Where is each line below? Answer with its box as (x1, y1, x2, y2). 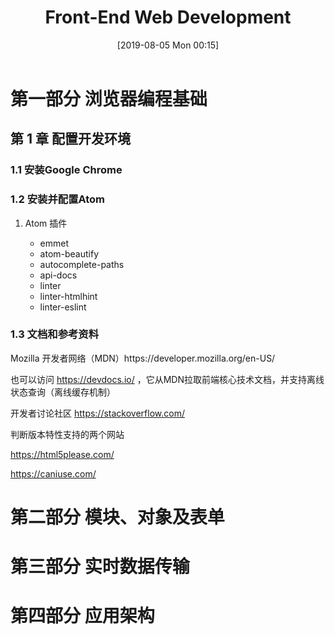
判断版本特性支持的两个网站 (10, 428, 125, 440)
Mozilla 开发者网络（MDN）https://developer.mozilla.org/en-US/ (10, 352, 276, 364)
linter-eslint (39, 301, 87, 313)
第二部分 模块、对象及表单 (10, 506, 225, 529)
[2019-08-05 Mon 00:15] (116, 39, 220, 51)
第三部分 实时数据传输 (10, 556, 190, 578)
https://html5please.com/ (10, 448, 115, 460)
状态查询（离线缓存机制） (10, 386, 116, 398)
